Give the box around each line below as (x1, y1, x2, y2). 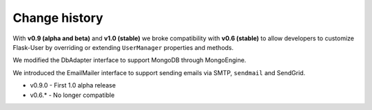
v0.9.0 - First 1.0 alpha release (30, 81, 116, 90)
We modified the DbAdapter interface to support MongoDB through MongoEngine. (12, 56, 247, 64)
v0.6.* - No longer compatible (30, 91, 115, 99)
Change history (12, 10, 103, 25)
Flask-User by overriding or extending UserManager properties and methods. (12, 43, 234, 51)
